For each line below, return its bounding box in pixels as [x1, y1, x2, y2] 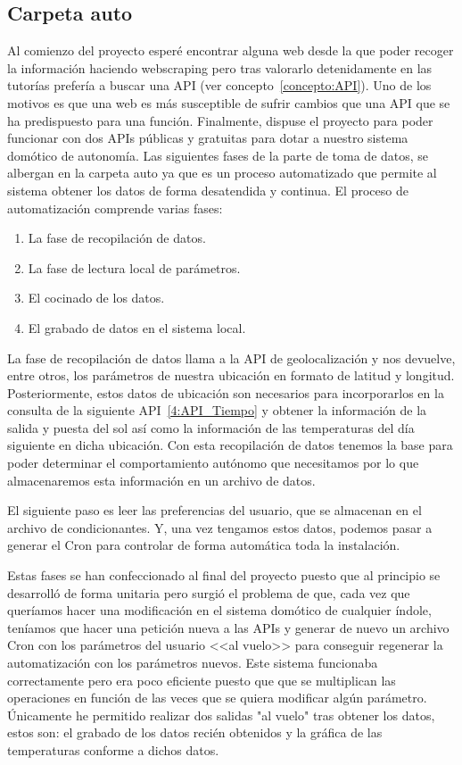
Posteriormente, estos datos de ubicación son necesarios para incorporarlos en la [7, 383, 444, 402]
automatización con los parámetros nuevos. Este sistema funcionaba [7, 653, 378, 672]
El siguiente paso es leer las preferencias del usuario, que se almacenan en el [7, 501, 422, 520]
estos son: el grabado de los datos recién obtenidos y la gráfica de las [7, 723, 383, 742]
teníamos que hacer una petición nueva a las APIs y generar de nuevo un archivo [7, 618, 450, 636]
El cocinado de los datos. [28, 288, 165, 307]
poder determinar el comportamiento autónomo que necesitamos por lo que [7, 453, 419, 472]
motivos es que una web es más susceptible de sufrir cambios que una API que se [7, 93, 450, 112]
